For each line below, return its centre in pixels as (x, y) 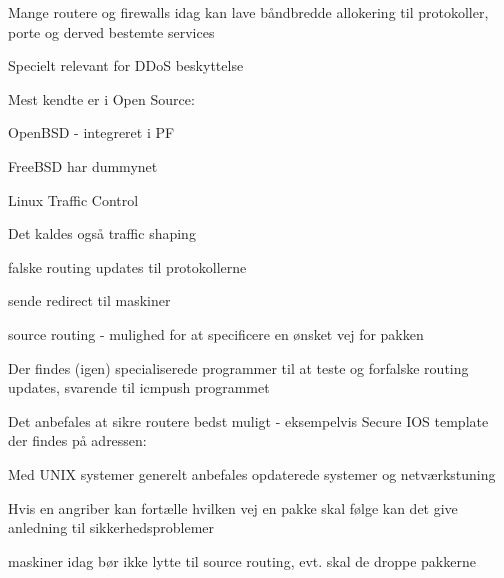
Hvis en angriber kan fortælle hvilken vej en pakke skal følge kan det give (233, 507)
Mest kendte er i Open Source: (101, 98)
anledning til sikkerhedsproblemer (111, 527)
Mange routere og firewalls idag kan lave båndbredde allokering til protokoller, (248, 12)
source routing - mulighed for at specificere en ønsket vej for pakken (216, 333)
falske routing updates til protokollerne (127, 266)
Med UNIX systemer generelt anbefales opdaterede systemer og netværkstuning (252, 473)
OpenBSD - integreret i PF (91, 132)
